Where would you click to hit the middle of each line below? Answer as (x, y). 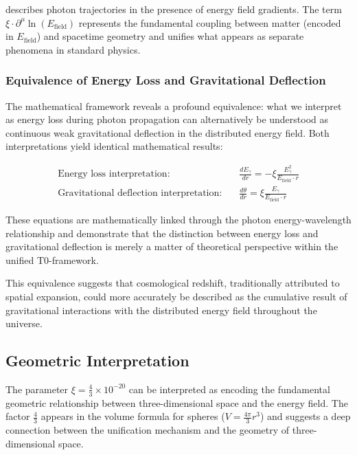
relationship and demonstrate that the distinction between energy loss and (162, 233)
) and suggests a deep (305, 416)
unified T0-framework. (52, 259)
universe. (24, 323)
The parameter (37, 389)
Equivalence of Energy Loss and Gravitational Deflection (166, 80)
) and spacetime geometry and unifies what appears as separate (170, 36)
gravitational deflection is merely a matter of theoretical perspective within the (172, 246)
